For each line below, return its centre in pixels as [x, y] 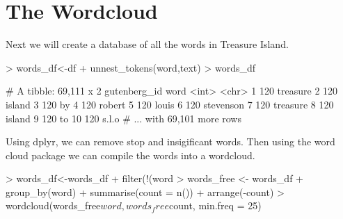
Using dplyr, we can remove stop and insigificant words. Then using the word [170, 141]
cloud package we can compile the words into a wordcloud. [130, 155]
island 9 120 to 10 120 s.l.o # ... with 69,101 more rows [123, 118]
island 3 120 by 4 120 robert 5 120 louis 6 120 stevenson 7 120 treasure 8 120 [170, 104]
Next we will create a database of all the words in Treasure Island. [147, 44]
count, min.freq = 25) [215, 205]
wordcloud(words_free [53, 205]
